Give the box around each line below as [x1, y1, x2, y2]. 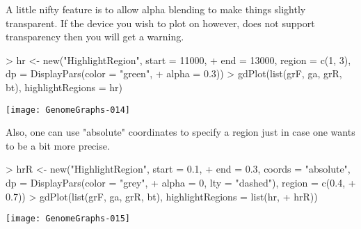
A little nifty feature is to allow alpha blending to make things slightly [6, 2, 306, 16]
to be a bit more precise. [6, 138, 110, 152]
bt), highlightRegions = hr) [6, 79, 122, 94]
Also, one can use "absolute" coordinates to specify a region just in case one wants [6, 125, 355, 139]
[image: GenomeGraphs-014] [6, 104, 130, 115]
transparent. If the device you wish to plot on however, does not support [6, 15, 315, 30]
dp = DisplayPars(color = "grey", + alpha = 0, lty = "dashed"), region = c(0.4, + [6, 175, 356, 189]
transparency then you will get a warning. [6, 29, 184, 44]
